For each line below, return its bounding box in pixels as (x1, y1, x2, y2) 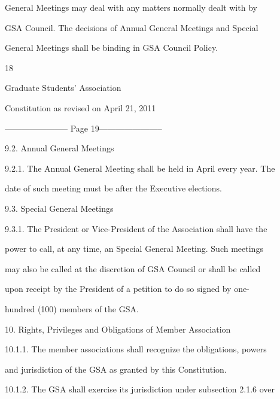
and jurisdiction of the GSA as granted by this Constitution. (5, 363, 227, 375)
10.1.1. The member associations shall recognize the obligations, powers (5, 343, 267, 355)
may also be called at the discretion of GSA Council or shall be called (5, 262, 261, 275)
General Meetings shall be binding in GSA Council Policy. (5, 41, 218, 54)
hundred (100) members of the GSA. (5, 302, 139, 315)
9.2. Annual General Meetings (5, 142, 114, 154)
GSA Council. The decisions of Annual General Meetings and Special (5, 21, 258, 33)
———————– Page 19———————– (5, 121, 162, 134)
